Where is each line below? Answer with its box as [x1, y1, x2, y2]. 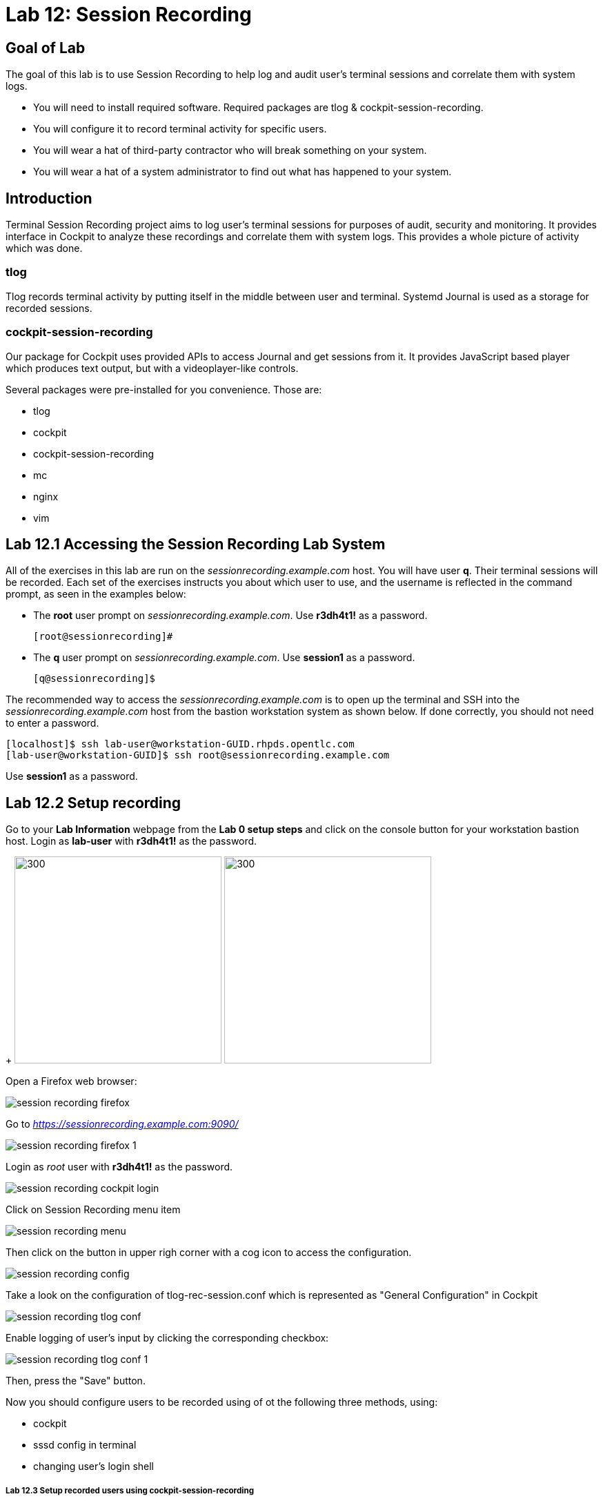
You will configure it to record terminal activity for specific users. [33, 123, 327, 135]
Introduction [6, 189, 92, 207]
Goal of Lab [6, 39, 86, 57]
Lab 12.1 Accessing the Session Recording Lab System [6, 535, 386, 553]
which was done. [6, 242, 83, 255]
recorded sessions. [6, 302, 92, 314]
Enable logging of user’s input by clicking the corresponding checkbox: [6, 1332, 329, 1344]
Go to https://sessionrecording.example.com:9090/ [6, 1118, 239, 1130]
